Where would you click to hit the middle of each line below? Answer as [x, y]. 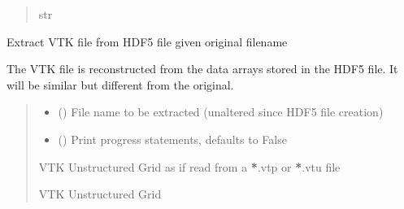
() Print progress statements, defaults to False [172, 139]
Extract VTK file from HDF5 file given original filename [147, 41]
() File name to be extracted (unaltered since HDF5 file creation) [221, 112]
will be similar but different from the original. [120, 84]
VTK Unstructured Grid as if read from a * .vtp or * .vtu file [189, 166]
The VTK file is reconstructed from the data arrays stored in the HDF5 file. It [202, 69]
